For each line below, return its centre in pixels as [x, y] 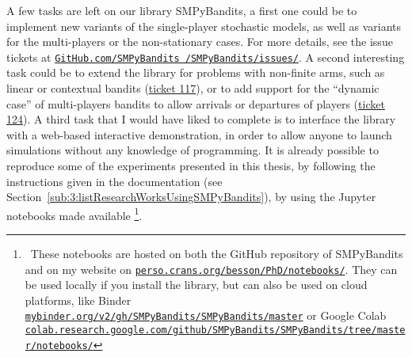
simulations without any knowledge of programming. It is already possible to [193, 150]
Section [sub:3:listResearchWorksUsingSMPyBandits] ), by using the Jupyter [191, 197]
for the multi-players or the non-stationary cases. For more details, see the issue [200, 42]
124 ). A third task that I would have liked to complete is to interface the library [201, 119]
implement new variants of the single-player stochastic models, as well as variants [204, 26]
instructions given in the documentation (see [114, 181]
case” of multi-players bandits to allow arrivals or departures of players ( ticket [196, 103]
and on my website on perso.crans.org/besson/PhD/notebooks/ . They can [211, 269]
